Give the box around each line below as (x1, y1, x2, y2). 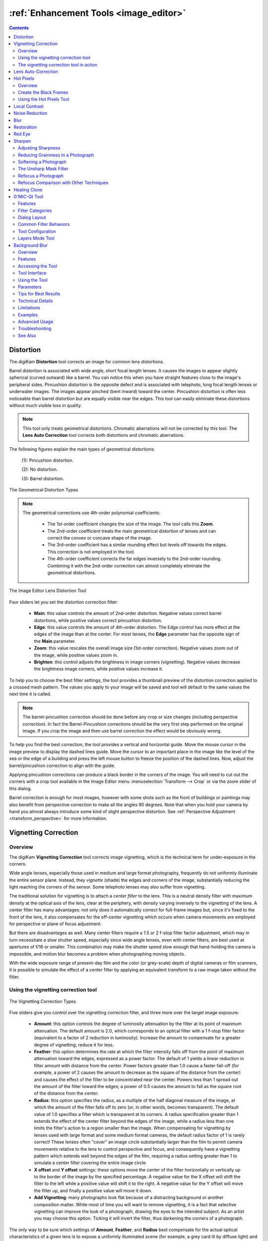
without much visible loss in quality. (9, 402, 82, 408)
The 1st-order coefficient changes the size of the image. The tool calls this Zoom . (47, 521, 214, 527)
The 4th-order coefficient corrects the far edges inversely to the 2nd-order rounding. (47, 556, 222, 562)
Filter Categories (18, 207, 52, 213)
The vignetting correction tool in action (18, 62, 98, 68)
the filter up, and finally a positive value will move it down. (34, 1187, 152, 1193)
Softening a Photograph (18, 159, 67, 165)
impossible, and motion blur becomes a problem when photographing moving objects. (9, 951, 186, 957)
